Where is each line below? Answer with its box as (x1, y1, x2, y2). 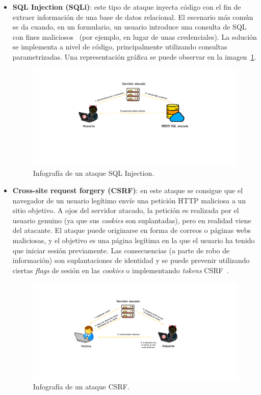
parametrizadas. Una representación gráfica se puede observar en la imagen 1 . (12, 51, 256, 62)
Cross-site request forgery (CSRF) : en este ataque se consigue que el (12, 185, 243, 196)
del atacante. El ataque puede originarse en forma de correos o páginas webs (12, 225, 251, 235)
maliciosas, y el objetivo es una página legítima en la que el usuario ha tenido (12, 235, 255, 246)
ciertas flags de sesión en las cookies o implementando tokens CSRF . (12, 265, 229, 275)
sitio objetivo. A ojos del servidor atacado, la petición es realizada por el (12, 205, 239, 216)
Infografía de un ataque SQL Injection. (33, 168, 154, 178)
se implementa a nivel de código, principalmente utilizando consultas (12, 41, 227, 52)
